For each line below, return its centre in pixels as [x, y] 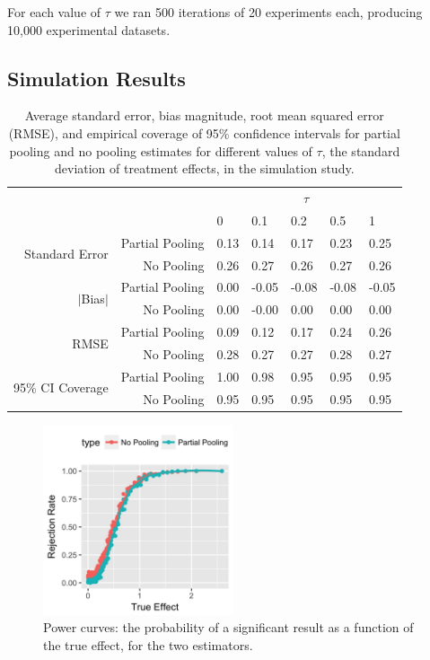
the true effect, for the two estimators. [148, 644]
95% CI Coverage [61, 387]
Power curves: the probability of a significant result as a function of [228, 627]
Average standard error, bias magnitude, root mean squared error [204, 115]
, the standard [361, 150]
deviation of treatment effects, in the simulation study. [205, 168]
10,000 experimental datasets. [89, 29]
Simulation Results [97, 78]
